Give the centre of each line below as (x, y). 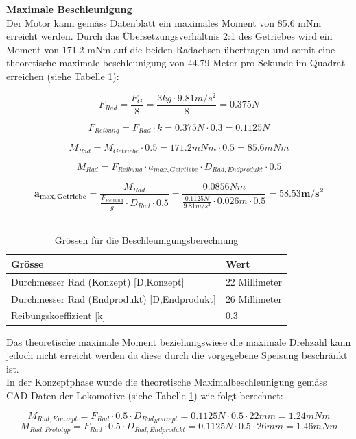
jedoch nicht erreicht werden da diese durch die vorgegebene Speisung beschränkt (177, 355)
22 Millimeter (253, 281)
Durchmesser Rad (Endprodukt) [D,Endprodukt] (114, 298)
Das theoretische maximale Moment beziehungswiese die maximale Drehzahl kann (179, 341)
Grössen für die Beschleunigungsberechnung (146, 240)
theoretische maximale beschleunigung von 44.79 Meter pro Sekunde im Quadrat (176, 63)
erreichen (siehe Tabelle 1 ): (63, 76)
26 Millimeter (253, 298)
